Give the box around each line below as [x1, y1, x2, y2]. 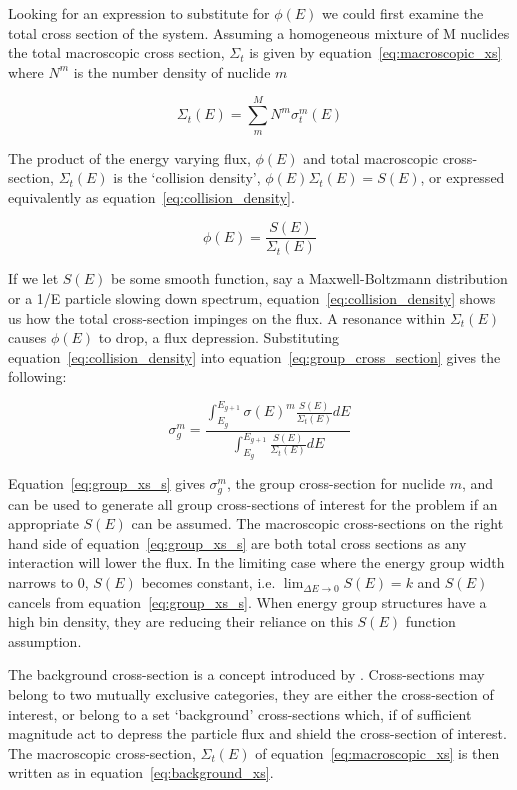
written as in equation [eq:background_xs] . [8, 762, 274, 783]
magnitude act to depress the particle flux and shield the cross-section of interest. [8, 723, 507, 744]
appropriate [8, 513, 79, 534]
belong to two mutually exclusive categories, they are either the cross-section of [8, 684, 494, 705]
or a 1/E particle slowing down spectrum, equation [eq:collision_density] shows [8, 288, 496, 308]
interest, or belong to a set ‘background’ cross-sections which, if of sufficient [8, 703, 472, 724]
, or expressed [420, 167, 505, 188]
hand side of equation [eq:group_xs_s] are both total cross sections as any [8, 532, 467, 553]
